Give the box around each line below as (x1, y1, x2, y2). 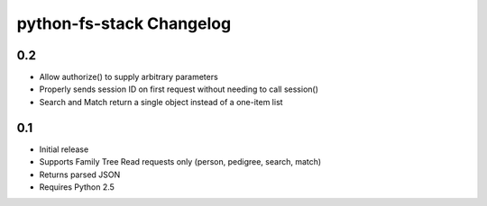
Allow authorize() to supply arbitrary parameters (39, 72, 218, 83)
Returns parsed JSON (39, 169, 121, 180)
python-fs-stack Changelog (16, 13, 232, 33)
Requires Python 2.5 (39, 181, 115, 193)
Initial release (39, 144, 89, 155)
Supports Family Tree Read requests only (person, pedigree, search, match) (39, 157, 322, 167)
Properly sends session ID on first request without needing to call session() (39, 84, 319, 94)
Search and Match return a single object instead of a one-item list (39, 96, 283, 107)
